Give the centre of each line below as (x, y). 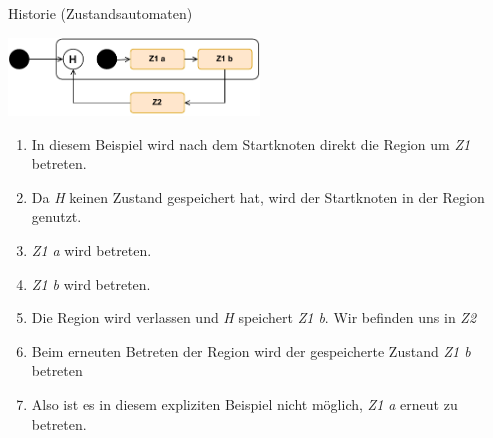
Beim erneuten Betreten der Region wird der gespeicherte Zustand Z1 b (251, 350)
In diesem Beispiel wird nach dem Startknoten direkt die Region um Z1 (251, 143)
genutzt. (56, 216)
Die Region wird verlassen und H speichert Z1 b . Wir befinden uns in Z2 (254, 317)
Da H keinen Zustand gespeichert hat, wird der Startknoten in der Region (258, 196)
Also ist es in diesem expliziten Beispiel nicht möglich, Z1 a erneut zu (244, 403)
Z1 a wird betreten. (91, 250)
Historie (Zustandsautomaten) (100, 13)
